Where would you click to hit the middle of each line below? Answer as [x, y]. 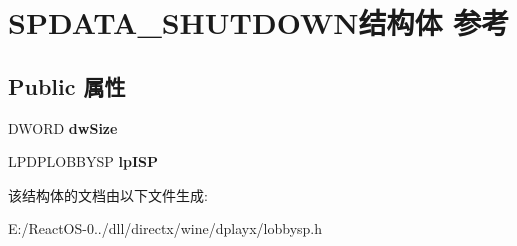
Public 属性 [67, 85]
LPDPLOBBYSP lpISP [83, 161]
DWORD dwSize [63, 127]
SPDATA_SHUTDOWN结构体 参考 [259, 22]
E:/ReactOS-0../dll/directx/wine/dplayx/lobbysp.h [165, 228]
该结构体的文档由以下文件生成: [108, 194]
